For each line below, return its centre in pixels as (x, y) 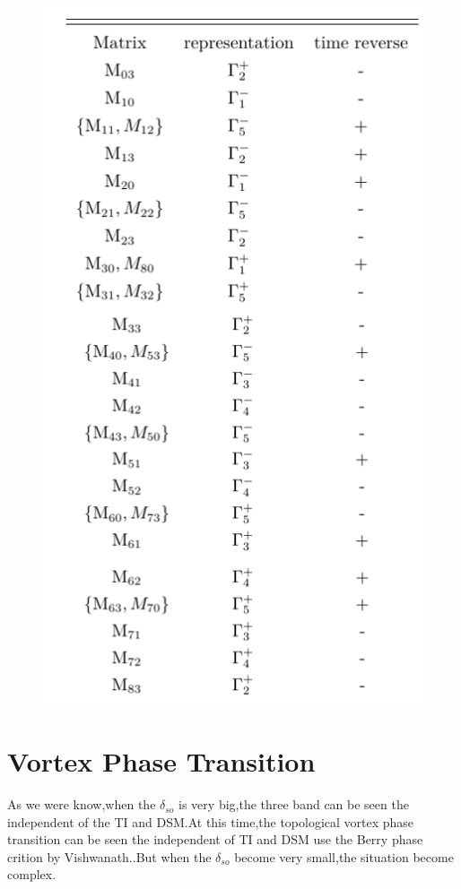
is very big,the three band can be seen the (294, 804)
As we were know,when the (82, 804)
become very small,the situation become (344, 856)
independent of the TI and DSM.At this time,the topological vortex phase (211, 821)
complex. (32, 874)
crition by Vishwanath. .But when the (109, 856)
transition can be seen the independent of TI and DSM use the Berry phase (215, 839)
